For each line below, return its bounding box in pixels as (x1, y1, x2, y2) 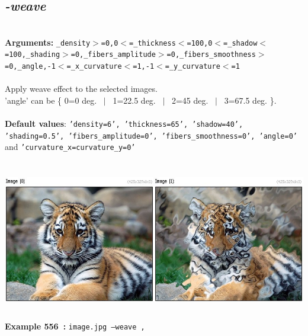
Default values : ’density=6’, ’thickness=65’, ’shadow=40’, (5, 117, 243, 130)
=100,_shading (5, 50, 60, 59)
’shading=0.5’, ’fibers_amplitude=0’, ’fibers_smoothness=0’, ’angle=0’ (5, 132, 297, 140)
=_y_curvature (165, 62, 220, 71)
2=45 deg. (171, 94, 208, 106)
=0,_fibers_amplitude (70, 50, 156, 59)
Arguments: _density (5, 36, 91, 48)
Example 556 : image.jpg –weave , (5, 320, 145, 332)
